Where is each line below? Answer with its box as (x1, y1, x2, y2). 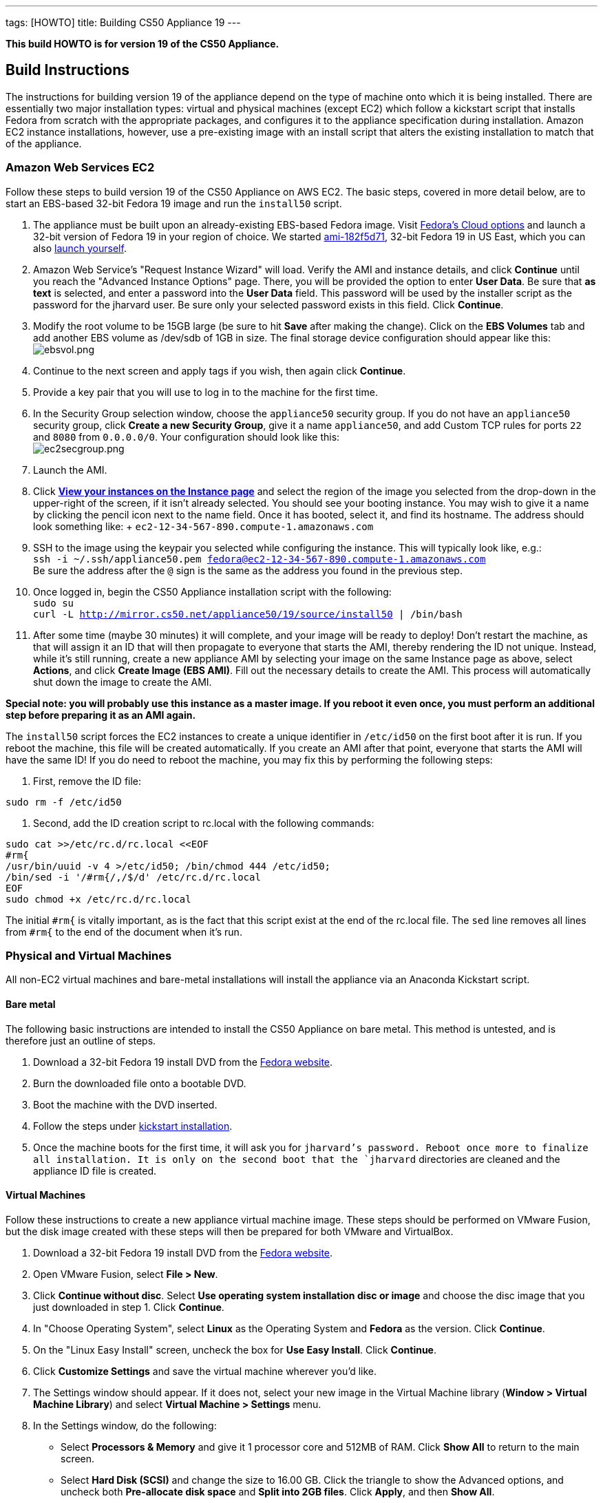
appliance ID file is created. (33, 1164, 157, 1177)
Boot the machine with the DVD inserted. (33, 1098, 218, 1111)
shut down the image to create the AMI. (33, 675, 212, 688)
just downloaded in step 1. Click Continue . (33, 1301, 224, 1313)
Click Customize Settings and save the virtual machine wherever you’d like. (33, 1365, 377, 1377)
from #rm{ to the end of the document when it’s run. (6, 925, 242, 938)
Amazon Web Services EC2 (6, 160, 155, 175)
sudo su (33, 597, 74, 609)
